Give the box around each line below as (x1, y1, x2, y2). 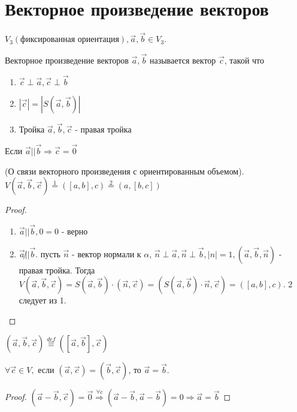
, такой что (224, 54, 265, 67)
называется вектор (149, 54, 216, 67)
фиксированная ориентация (20, 35, 119, 44)
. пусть (35, 247, 60, 260)
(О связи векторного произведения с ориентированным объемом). (5, 164, 244, 177)
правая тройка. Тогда (19, 263, 95, 276)
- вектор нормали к (72, 247, 141, 260)
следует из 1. (19, 294, 66, 306)
